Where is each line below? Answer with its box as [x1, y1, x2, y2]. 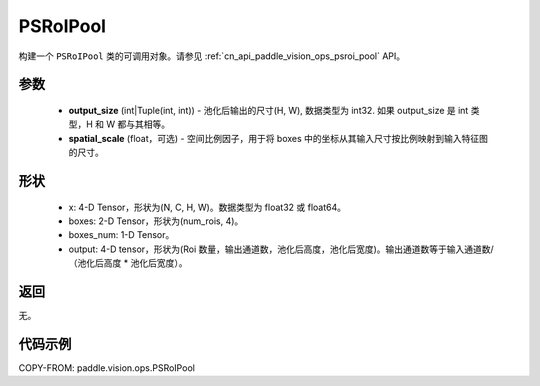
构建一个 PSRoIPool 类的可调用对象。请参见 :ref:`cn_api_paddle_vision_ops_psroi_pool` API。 [18, 50, 406, 62]
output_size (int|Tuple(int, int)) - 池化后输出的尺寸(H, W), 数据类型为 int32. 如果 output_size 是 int [68, 104, 469, 116]
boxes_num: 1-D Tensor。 [68, 229, 175, 241]
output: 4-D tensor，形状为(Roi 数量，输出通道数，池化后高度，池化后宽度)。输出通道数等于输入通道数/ [68, 243, 494, 255]
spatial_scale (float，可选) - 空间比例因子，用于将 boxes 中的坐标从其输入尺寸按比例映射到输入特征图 [68, 132, 489, 144]
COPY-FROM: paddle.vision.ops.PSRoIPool [18, 361, 195, 374]
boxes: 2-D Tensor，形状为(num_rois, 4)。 [68, 215, 244, 227]
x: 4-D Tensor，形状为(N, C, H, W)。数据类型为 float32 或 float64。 [68, 201, 347, 213]
